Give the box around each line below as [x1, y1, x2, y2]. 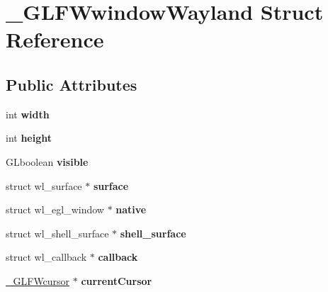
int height [6, 130, 52, 145]
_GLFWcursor [6, 273, 70, 288]
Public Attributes [6, 73, 137, 95]
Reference [6, 25, 104, 54]
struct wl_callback [6, 249, 87, 264]
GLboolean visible [6, 154, 89, 169]
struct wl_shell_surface [6, 225, 109, 240]
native [115, 202, 147, 217]
